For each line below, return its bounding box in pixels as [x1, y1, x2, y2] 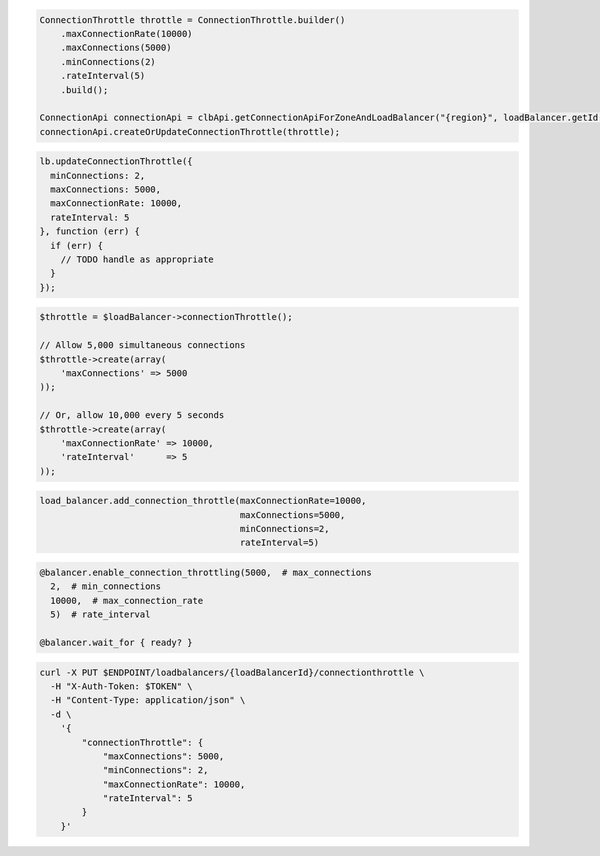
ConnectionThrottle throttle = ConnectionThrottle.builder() [39, 14, 346, 25]
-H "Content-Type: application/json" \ [50, 695, 246, 706]
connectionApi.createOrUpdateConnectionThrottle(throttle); [39, 126, 341, 137]
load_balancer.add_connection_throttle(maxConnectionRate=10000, [39, 495, 367, 507]
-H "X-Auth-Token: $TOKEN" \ [50, 680, 194, 692]
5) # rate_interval [50, 609, 151, 620]
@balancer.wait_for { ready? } [39, 636, 194, 648]
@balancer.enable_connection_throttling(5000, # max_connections [39, 567, 372, 579]
